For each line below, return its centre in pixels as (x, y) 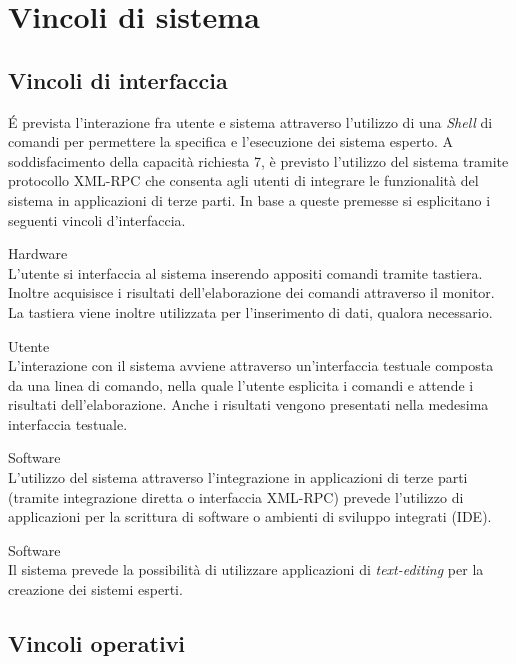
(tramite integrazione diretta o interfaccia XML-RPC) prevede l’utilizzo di (236, 496)
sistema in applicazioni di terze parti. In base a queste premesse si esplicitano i (249, 199)
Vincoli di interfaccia (118, 79)
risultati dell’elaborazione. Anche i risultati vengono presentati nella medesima (248, 404)
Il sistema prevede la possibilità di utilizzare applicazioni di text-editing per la (246, 569)
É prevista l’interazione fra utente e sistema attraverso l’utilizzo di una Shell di (250, 121)
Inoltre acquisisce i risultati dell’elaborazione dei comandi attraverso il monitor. (251, 292)
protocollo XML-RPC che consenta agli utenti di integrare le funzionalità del (243, 180)
